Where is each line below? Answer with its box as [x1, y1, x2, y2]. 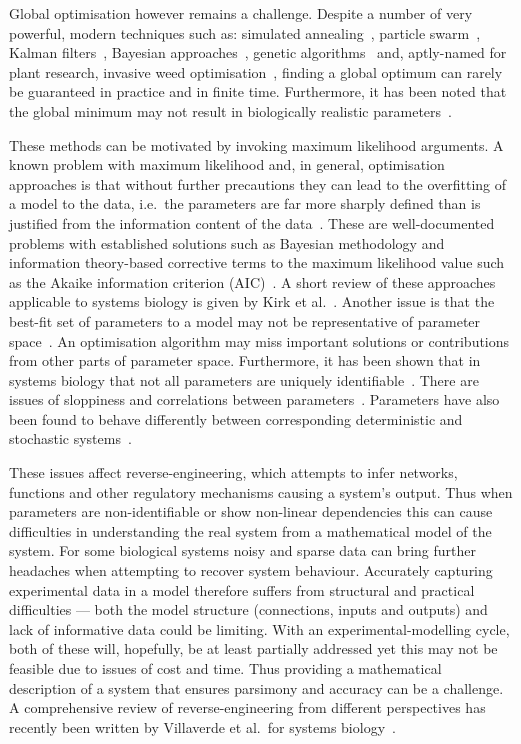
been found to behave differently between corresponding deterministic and [9, 408, 463, 429]
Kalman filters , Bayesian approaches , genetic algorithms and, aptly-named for [9, 42, 507, 63]
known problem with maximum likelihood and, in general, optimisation [9, 154, 445, 175]
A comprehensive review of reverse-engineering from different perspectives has [9, 697, 486, 718]
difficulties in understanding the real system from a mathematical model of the [9, 520, 492, 541]
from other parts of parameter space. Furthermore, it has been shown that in [9, 350, 481, 371]
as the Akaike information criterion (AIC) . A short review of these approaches [9, 271, 496, 292]
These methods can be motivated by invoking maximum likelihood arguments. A [9, 134, 504, 155]
